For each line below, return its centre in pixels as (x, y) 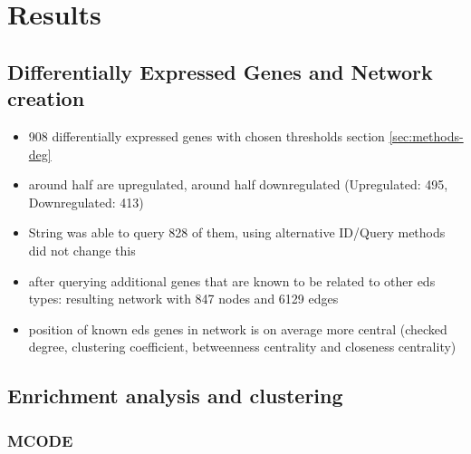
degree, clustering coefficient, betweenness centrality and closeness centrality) (242, 347)
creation (46, 98)
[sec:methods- (426, 135)
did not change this (82, 250)
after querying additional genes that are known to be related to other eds (232, 280)
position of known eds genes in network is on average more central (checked (238, 328)
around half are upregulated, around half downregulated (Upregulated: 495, (238, 184)
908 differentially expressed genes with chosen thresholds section (207, 135)
